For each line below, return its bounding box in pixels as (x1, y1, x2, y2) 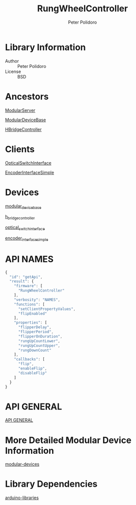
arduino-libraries (5, 495, 39, 501)
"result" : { (9, 279, 34, 284)
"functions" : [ (14, 302, 45, 307)
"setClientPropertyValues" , (18, 306, 76, 311)
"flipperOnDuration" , (18, 334, 63, 339)
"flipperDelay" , (18, 325, 52, 330)
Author (5, 58, 19, 64)
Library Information (5, 41, 86, 53)
